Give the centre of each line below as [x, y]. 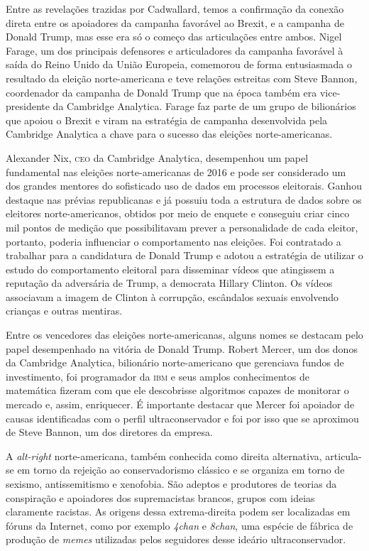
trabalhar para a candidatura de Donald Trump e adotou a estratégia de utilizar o [184, 255]
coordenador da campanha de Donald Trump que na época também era [161, 92]
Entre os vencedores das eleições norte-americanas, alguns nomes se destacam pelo [184, 335]
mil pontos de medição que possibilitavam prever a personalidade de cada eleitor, [182, 227]
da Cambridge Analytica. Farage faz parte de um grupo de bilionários [204, 106]
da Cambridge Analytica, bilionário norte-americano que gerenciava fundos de [175, 362]
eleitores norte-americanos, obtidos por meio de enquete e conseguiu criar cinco [178, 213]
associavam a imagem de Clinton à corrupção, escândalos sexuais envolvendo [172, 296]
